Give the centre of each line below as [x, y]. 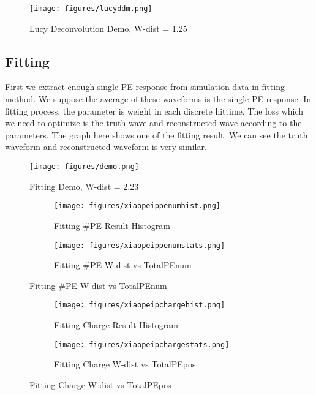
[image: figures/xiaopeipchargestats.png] [142, 344]
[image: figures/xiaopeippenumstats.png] [140, 245]
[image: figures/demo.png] [84, 167]
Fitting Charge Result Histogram [116, 325]
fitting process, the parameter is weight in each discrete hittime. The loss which [154, 111]
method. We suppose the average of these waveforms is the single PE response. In [158, 99]
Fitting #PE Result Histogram [112, 225]
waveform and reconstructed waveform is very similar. [106, 147]
